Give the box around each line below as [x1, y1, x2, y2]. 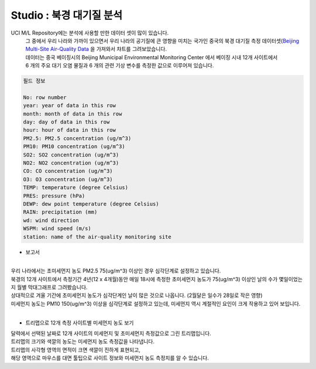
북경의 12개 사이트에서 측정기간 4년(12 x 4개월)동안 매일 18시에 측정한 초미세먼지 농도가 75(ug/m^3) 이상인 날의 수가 [11, 275, 278, 282]
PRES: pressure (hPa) [23, 192, 85, 199]
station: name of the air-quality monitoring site [23, 233, 172, 240]
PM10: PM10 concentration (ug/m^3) [23, 143, 125, 150]
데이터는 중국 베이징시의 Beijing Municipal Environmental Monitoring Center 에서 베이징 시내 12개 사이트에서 [25, 53, 278, 61]
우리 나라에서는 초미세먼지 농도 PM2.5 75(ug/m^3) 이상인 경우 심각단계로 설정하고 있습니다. [11, 267, 221, 275]
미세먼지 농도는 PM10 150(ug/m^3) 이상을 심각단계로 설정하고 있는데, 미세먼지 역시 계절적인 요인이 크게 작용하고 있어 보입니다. [11, 300, 301, 307]
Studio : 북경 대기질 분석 [11, 9, 123, 22]
